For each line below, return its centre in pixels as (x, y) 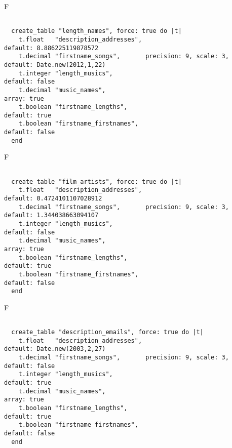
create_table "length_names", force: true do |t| (96, 31)
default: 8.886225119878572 (51, 48)
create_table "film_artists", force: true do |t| (96, 181)
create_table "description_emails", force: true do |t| (107, 332)
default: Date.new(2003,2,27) (55, 349)
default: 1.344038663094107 (51, 215)
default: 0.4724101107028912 (53, 198)
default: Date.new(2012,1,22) (55, 65)
